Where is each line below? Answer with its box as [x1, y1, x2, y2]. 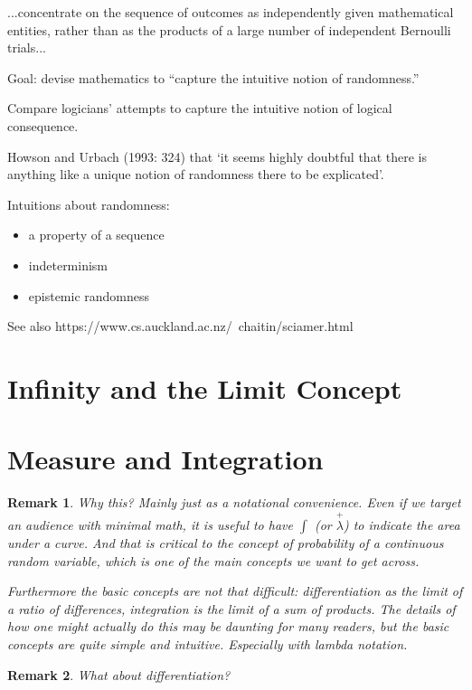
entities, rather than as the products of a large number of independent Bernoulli [7, 20, 451, 39]
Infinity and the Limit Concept [7, 369, 402, 406]
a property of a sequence [28, 225, 165, 244]
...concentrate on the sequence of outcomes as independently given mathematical [7, 3, 454, 21]
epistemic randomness [28, 286, 150, 305]
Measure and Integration [7, 440, 324, 477]
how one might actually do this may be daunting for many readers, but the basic [7, 617, 449, 636]
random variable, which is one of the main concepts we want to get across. [7, 551, 420, 570]
